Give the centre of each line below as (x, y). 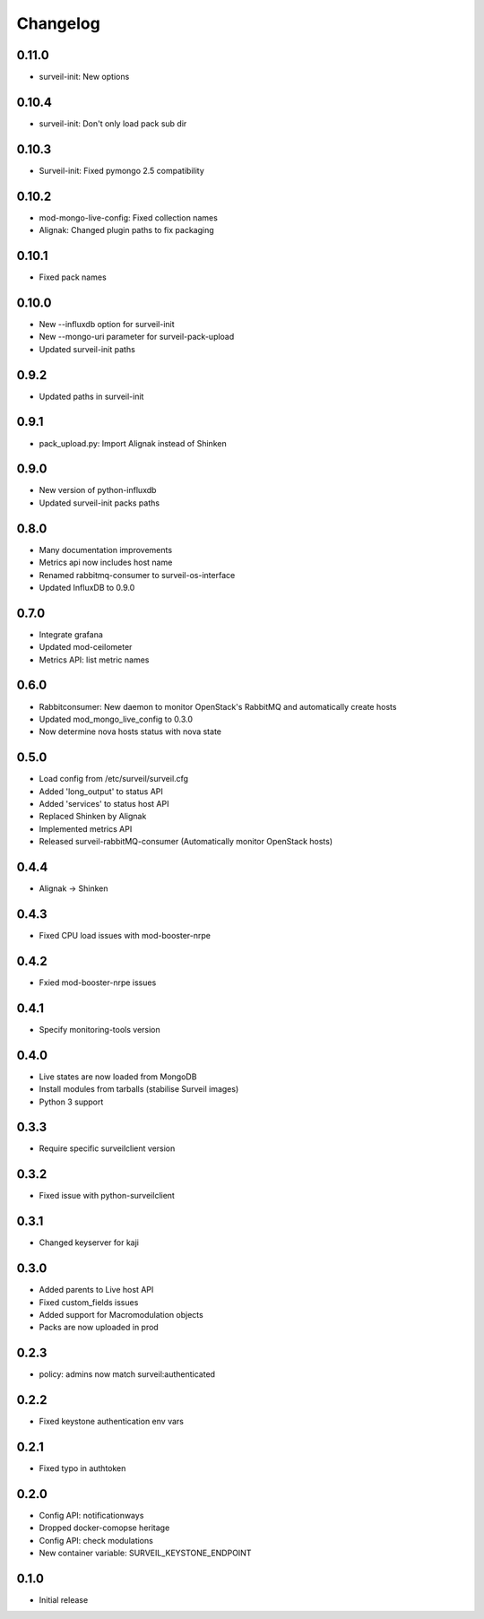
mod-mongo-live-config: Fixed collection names (129, 217)
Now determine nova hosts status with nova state (130, 732)
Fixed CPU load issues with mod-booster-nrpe (125, 935)
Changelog (58, 23)
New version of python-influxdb (98, 490)
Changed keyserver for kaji (89, 1242)
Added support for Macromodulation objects (121, 1314)
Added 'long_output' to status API (101, 791)
